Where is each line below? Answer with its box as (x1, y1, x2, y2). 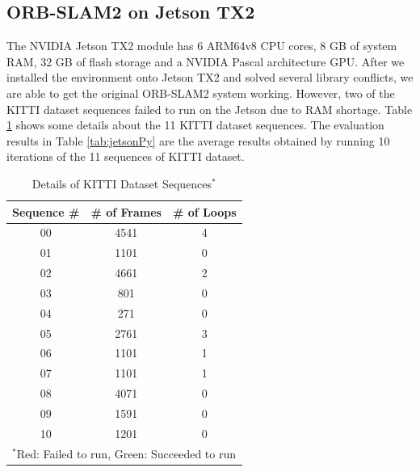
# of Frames (90, 203, 162, 220)
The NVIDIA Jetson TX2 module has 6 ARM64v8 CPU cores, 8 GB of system (6, 37, 397, 54)
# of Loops (172, 203, 237, 220)
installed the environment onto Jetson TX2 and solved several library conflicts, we (6, 69, 414, 86)
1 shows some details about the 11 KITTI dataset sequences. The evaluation (6, 116, 384, 133)
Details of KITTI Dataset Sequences (31, 175, 212, 192)
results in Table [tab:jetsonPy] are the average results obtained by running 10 (6, 132, 390, 149)
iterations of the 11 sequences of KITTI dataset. (6, 148, 245, 165)
